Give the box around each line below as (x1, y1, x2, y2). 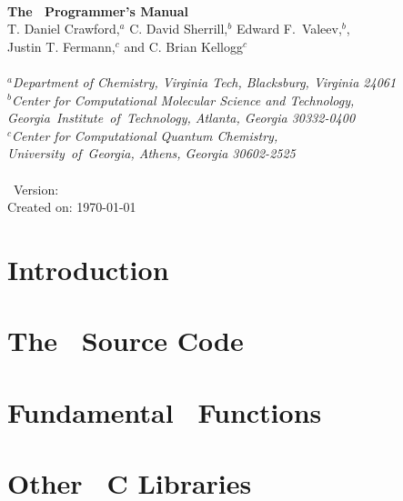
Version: (13, 179, 59, 198)
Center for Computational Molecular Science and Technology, (11, 90, 355, 109)
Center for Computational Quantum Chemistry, (12, 125, 278, 145)
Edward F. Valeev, (236, 19, 342, 38)
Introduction (7, 250, 169, 287)
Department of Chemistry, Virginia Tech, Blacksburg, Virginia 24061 (12, 72, 397, 91)
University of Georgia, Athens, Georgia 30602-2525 (7, 144, 296, 163)
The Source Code (7, 322, 244, 359)
